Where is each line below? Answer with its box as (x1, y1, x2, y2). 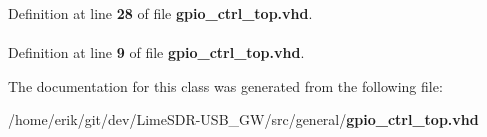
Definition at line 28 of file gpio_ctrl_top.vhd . (8, 3, 313, 23)
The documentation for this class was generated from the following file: (8, 75, 443, 96)
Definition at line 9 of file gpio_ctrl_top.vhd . (8, 42, 305, 63)
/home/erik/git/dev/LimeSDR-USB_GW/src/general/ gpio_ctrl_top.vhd (8, 109, 479, 130)
